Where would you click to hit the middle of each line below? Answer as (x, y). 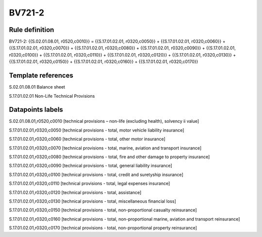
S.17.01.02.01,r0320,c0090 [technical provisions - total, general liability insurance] (90, 166)
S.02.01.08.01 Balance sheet (37, 87)
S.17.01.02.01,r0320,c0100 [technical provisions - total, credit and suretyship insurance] (96, 175)
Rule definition (32, 30)
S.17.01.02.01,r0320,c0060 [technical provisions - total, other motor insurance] (87, 139)
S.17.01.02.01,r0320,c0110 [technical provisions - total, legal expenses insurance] (90, 183)
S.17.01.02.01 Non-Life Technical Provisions (52, 96)
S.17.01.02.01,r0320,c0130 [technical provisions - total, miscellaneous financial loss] (93, 201)
